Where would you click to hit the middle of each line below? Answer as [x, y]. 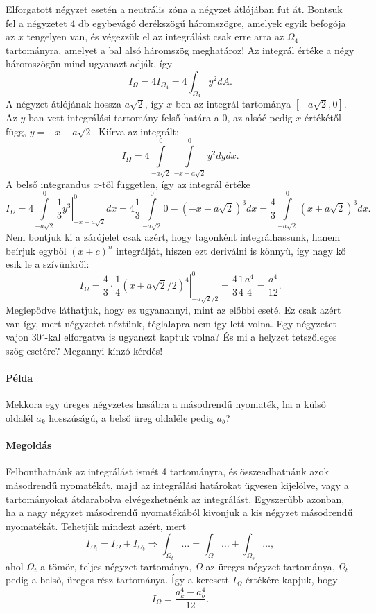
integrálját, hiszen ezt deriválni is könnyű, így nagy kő [231, 250]
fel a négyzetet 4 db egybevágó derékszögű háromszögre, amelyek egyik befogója [176, 23]
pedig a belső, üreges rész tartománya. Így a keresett [118, 580]
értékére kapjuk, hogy [291, 580]
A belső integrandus [48, 184]
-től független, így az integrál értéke [174, 184]
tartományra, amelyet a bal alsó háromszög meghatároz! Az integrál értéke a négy [180, 50]
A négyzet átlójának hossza [63, 104]
